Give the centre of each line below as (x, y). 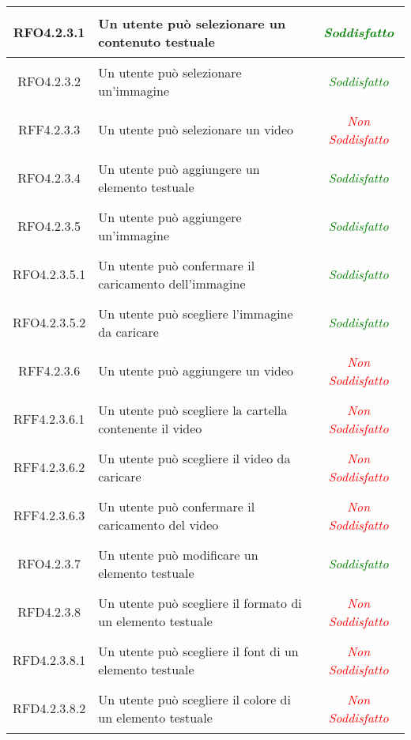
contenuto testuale (157, 41)
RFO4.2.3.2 (49, 81)
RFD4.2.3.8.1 (49, 660)
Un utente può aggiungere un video (196, 370)
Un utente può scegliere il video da (194, 458)
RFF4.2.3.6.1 (49, 419)
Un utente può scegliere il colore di (194, 699)
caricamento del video (158, 524)
